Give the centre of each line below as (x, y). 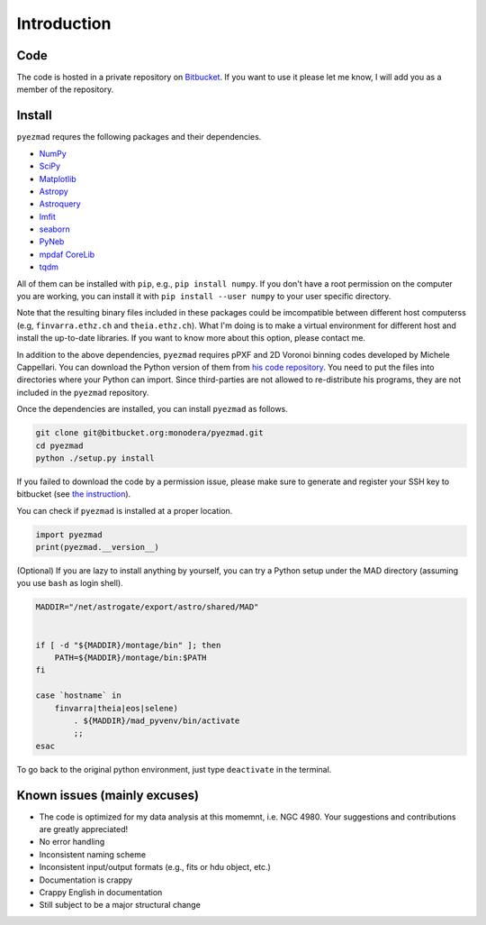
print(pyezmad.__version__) (97, 547)
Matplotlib (58, 179)
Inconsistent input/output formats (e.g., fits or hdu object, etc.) (155, 867)
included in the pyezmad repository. (83, 392)
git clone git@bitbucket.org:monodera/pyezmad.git (150, 433)
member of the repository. (65, 89)
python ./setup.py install (95, 458)
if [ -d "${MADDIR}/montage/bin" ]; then (128, 645)
